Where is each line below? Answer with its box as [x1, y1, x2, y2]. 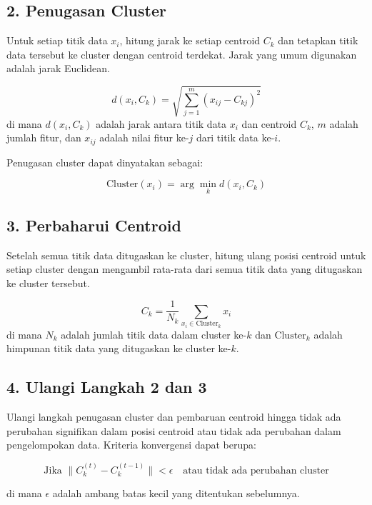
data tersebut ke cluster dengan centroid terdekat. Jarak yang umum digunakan [6, 46, 357, 61]
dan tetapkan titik [278, 33, 358, 48]
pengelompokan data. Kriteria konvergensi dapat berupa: [6, 437, 256, 452]
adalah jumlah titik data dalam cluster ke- [61, 326, 247, 341]
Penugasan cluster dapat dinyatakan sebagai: [6, 154, 203, 169]
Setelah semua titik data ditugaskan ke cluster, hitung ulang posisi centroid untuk [6, 247, 366, 262]
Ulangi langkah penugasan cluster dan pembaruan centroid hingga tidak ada [6, 409, 341, 424]
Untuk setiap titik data [6, 33, 108, 48]
